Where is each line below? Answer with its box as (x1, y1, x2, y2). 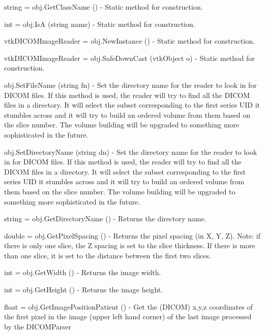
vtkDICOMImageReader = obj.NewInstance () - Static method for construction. (4, 36, 255, 46)
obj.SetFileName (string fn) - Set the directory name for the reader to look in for (4, 79, 257, 90)
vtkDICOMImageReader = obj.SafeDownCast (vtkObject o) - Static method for (4, 52, 255, 63)
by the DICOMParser (4, 321, 71, 331)
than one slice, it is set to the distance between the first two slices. (4, 250, 211, 260)
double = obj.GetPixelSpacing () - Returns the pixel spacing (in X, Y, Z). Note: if (4, 230, 260, 241)
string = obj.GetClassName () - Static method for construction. (4, 2, 203, 12)
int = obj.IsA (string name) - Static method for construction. (4, 18, 195, 29)
